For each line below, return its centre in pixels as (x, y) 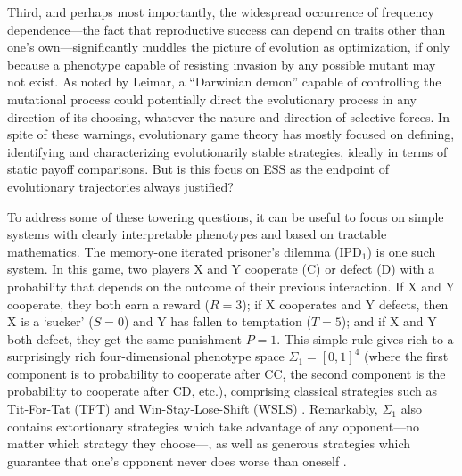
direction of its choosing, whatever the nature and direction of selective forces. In (228, 116)
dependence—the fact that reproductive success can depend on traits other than (227, 29)
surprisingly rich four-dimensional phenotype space (146, 356)
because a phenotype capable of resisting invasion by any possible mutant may (222, 64)
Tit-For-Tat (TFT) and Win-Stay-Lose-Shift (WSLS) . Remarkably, (193, 409)
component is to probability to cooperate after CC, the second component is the (227, 373)
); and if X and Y (389, 321)
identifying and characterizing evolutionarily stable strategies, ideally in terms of (227, 151)
